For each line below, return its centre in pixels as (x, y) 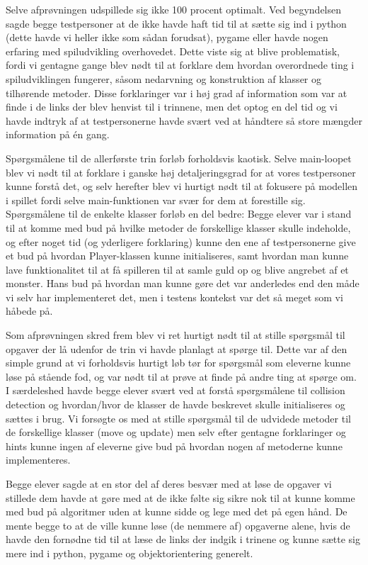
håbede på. (29, 311)
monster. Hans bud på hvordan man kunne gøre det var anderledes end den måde (183, 283)
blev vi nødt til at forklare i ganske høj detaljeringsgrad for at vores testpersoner (181, 172)
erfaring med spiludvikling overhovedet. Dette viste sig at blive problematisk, (173, 51)
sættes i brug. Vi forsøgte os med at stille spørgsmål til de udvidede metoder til (178, 418)
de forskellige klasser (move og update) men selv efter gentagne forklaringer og (176, 432)
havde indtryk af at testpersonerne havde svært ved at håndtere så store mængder (184, 120)
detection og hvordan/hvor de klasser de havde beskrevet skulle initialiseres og (176, 404)
